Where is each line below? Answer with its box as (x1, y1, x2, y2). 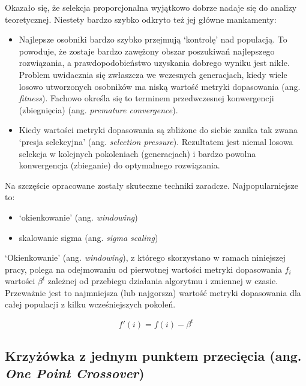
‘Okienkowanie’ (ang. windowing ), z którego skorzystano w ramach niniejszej (5, 251, 286, 264)
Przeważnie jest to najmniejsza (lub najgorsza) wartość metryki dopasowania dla (5, 286, 301, 298)
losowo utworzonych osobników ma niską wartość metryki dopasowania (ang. (19, 80, 301, 92)
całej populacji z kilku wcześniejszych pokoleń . (5, 298, 176, 310)
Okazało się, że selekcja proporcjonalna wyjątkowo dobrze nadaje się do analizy (5, 1, 297, 13)
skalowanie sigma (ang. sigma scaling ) (19, 231, 158, 243)
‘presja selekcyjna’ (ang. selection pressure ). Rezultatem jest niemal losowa (19, 135, 293, 147)
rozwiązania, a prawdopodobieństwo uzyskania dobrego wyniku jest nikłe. (19, 56, 290, 69)
